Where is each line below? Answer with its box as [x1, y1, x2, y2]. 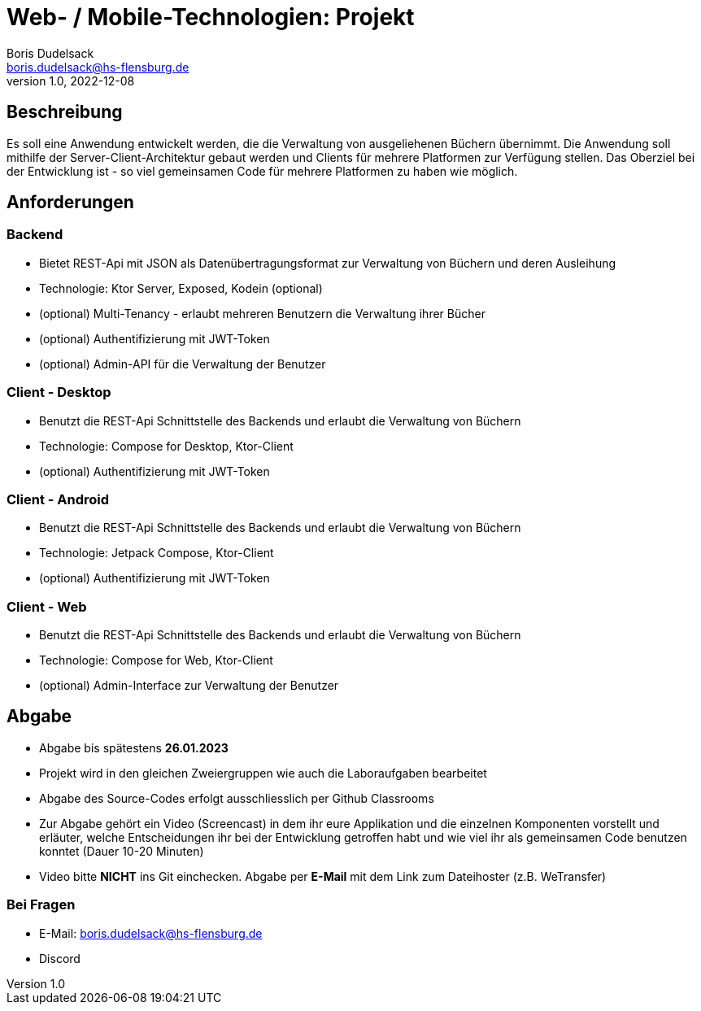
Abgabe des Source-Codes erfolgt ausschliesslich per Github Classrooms [39, 791, 434, 805]
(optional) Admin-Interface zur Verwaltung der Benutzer [39, 678, 339, 693]
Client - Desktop [7, 384, 111, 401]
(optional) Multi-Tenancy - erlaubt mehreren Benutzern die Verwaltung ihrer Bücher [39, 306, 485, 320]
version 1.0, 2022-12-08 [7, 73, 135, 88]
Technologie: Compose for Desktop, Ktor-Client [39, 438, 294, 453]
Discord [39, 951, 81, 965]
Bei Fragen [7, 896, 76, 913]
